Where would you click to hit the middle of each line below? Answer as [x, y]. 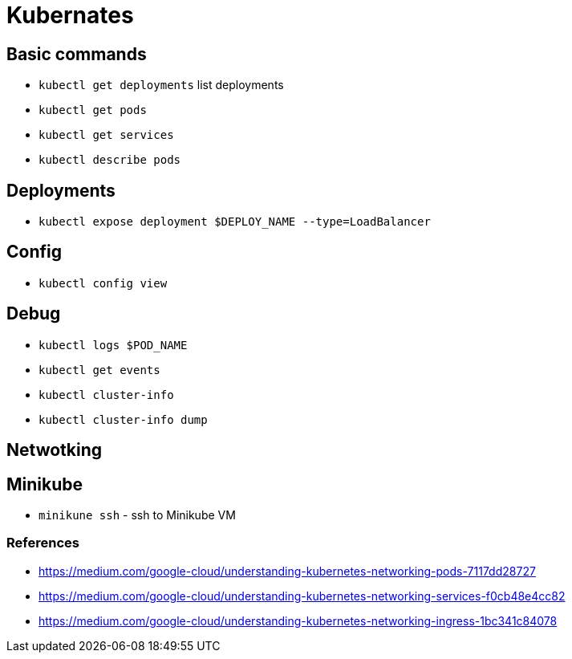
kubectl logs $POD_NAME [113, 345]
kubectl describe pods [110, 160]
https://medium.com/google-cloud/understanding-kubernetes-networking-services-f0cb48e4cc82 [302, 596]
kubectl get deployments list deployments [161, 85]
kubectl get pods [93, 110]
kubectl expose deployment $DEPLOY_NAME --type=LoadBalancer [235, 222]
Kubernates [70, 15]
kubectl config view [103, 283]
